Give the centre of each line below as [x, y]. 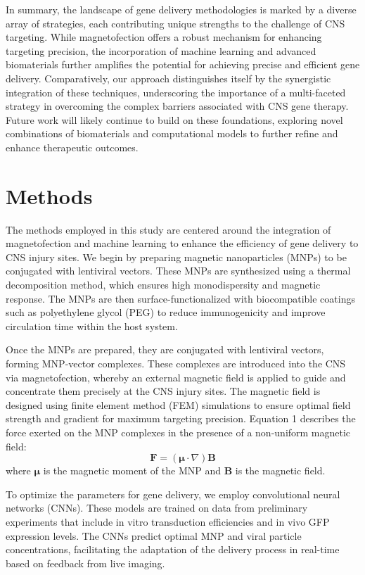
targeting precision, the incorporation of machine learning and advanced [161, 50]
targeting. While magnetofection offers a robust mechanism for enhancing [164, 37]
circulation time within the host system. [92, 326]
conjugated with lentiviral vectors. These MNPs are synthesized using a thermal [178, 271]
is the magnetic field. [280, 470]
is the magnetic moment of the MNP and [132, 470]
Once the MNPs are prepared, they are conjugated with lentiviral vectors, [165, 349]
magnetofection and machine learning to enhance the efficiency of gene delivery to [182, 243]
